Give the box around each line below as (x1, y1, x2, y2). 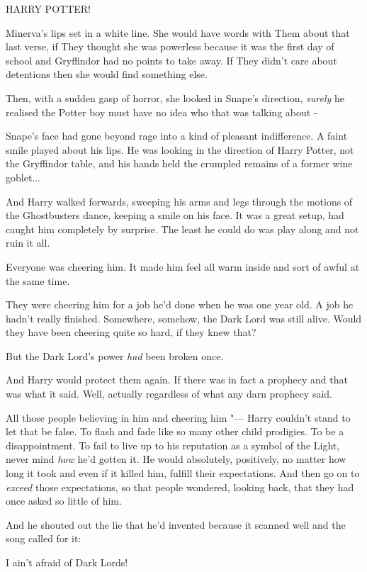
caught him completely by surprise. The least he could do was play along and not (6, 221, 359, 236)
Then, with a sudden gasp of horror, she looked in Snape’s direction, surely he (6, 90, 344, 105)
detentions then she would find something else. (6, 67, 208, 82)
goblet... (6, 169, 41, 184)
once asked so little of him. (6, 493, 122, 508)
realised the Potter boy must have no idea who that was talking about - (6, 104, 317, 119)
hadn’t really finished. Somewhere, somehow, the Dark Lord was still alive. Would (6, 310, 362, 325)
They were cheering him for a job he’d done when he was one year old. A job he (6, 297, 354, 312)
